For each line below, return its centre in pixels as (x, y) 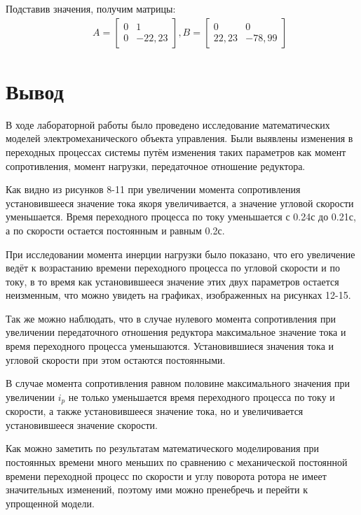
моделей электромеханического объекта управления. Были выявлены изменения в (179, 138)
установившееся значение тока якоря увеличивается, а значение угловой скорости (180, 203)
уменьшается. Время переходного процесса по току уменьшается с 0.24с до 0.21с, (181, 217)
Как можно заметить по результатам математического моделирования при (163, 448)
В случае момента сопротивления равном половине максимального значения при (178, 383)
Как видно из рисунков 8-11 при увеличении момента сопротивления (153, 189)
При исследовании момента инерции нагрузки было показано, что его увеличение (180, 254)
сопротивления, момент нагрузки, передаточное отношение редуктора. (156, 165)
